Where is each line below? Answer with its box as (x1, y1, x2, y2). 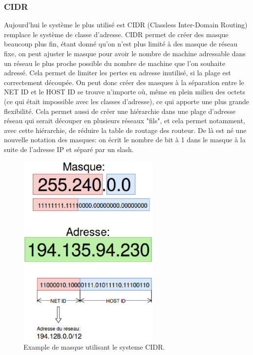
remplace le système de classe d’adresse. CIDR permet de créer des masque (4, 29, 229, 39)
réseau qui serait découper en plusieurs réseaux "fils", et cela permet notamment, (4, 115, 245, 126)
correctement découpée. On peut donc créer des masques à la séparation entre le (4, 77, 244, 87)
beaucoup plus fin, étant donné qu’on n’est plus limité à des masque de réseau (4, 39, 238, 49)
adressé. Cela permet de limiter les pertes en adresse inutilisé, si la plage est (4, 67, 231, 78)
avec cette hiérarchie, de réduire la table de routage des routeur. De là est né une (4, 125, 247, 135)
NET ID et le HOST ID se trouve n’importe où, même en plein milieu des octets (4, 87, 245, 97)
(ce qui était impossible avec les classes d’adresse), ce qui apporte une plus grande (4, 96, 250, 106)
